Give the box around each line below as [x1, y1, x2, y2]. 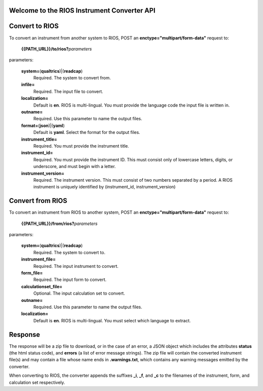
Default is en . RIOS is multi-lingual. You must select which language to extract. [33, 317, 191, 323]
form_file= [21, 270, 43, 276]
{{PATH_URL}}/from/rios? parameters [21, 221, 98, 226]
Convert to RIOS [9, 22, 59, 30]
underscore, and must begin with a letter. [33, 164, 116, 169]
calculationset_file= [21, 283, 63, 289]
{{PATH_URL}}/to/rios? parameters [21, 46, 92, 52]
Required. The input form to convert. [33, 277, 107, 282]
